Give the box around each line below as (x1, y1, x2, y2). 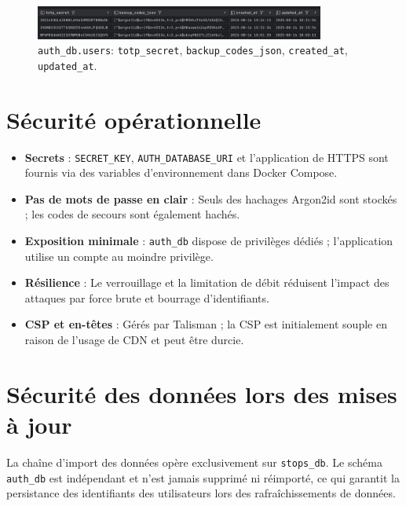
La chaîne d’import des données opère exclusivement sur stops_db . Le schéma (6, 453, 382, 470)
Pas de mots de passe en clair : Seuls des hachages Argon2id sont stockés (24, 190, 397, 207)
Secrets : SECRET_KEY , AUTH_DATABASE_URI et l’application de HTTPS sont (24, 148, 389, 165)
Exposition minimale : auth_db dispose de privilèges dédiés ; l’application (24, 232, 393, 248)
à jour (6, 408, 72, 440)
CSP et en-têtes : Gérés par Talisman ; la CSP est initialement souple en (24, 316, 387, 332)
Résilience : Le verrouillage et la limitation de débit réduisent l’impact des (24, 274, 390, 291)
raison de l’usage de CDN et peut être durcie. (24, 332, 244, 348)
